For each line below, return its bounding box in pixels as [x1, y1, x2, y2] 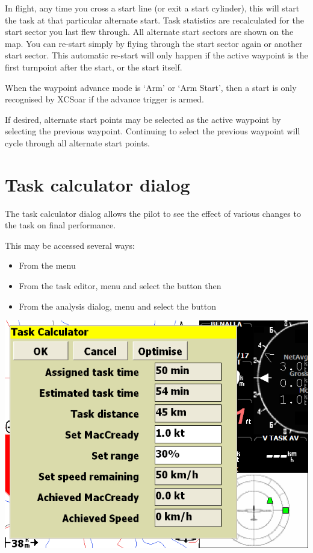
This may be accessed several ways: [5, 239, 135, 251]
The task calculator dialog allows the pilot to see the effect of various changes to [5, 207, 301, 219]
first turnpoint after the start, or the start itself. [5, 60, 182, 73]
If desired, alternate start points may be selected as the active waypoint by [5, 113, 281, 125]
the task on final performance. [5, 219, 116, 231]
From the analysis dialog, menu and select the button [19, 299, 216, 312]
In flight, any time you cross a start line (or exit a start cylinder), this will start [5, 2, 300, 14]
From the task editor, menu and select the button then [19, 280, 222, 292]
